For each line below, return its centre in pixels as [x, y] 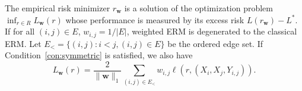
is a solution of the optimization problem [198, 8]
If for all [20, 31]
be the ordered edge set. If [215, 43]
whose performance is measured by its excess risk [155, 19]
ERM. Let [23, 43]
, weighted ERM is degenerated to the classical [212, 31]
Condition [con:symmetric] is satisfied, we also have [99, 55]
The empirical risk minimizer [58, 8]
